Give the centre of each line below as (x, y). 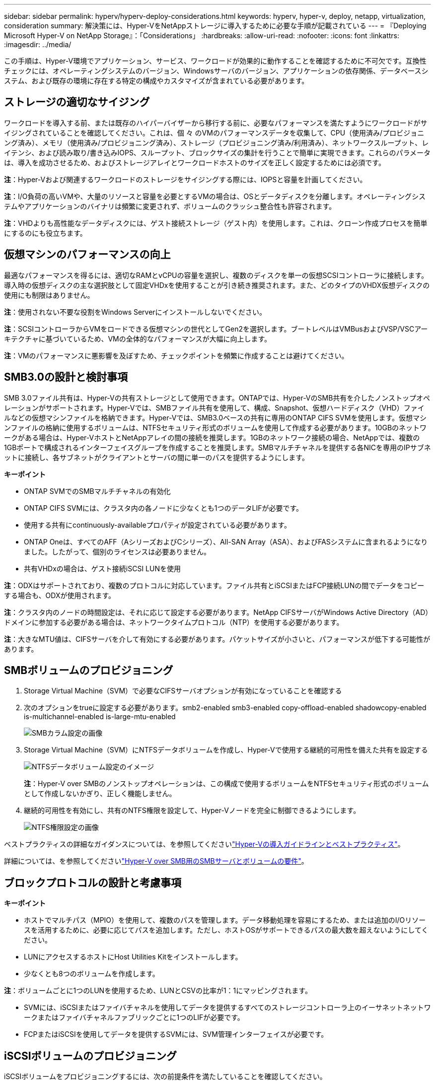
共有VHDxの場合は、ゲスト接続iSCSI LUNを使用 (102, 568)
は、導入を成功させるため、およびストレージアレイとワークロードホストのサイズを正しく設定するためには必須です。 (195, 162)
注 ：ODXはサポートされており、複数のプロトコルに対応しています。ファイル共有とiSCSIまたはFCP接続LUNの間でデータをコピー (214, 585)
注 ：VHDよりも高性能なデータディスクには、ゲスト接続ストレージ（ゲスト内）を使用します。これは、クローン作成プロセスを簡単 (216, 223)
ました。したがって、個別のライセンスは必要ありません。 (117, 551)
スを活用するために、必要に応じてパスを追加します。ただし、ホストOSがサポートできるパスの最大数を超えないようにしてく (226, 930)
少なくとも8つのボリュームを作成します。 (92, 974)
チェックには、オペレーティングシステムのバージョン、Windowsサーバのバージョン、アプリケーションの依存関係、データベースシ (216, 71)
